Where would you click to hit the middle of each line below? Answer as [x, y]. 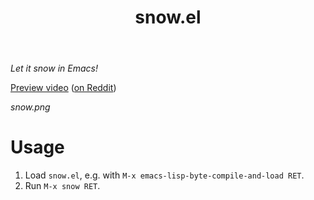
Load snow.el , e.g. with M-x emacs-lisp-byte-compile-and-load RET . [164, 175]
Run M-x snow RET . [62, 186]
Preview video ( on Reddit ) [63, 88]
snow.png [30, 107]
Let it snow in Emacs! [54, 68]
